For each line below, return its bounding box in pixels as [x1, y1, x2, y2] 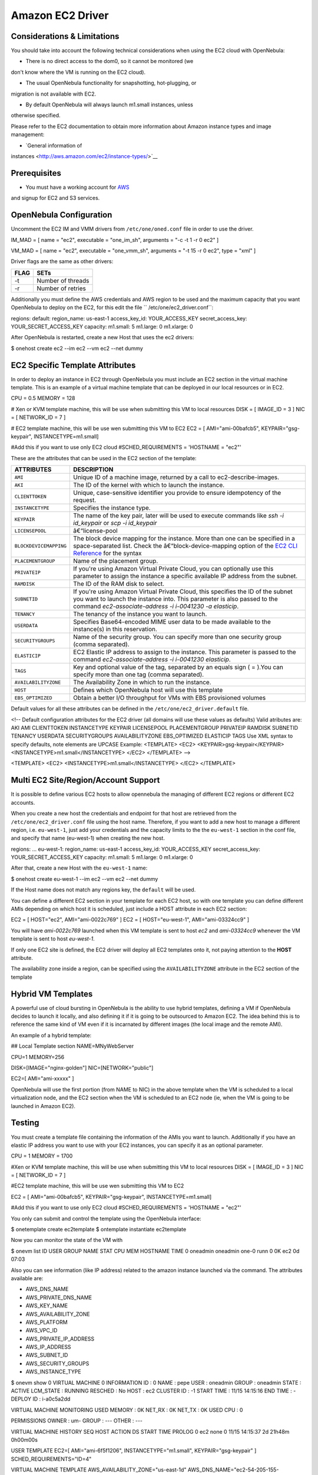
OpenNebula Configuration [11, 210, 112, 220]
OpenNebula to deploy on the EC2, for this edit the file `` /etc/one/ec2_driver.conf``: [11, 304, 214, 311]
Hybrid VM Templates [11, 989, 93, 999]
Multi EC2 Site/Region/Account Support [11, 775, 160, 785]
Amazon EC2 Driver [11, 9, 109, 22]
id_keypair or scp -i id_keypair [73, 519, 157, 527]
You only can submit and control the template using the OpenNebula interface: [11, 1215, 201, 1222]
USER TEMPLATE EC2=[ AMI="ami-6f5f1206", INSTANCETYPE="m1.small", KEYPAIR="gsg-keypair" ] [11, 1447, 257, 1454]
